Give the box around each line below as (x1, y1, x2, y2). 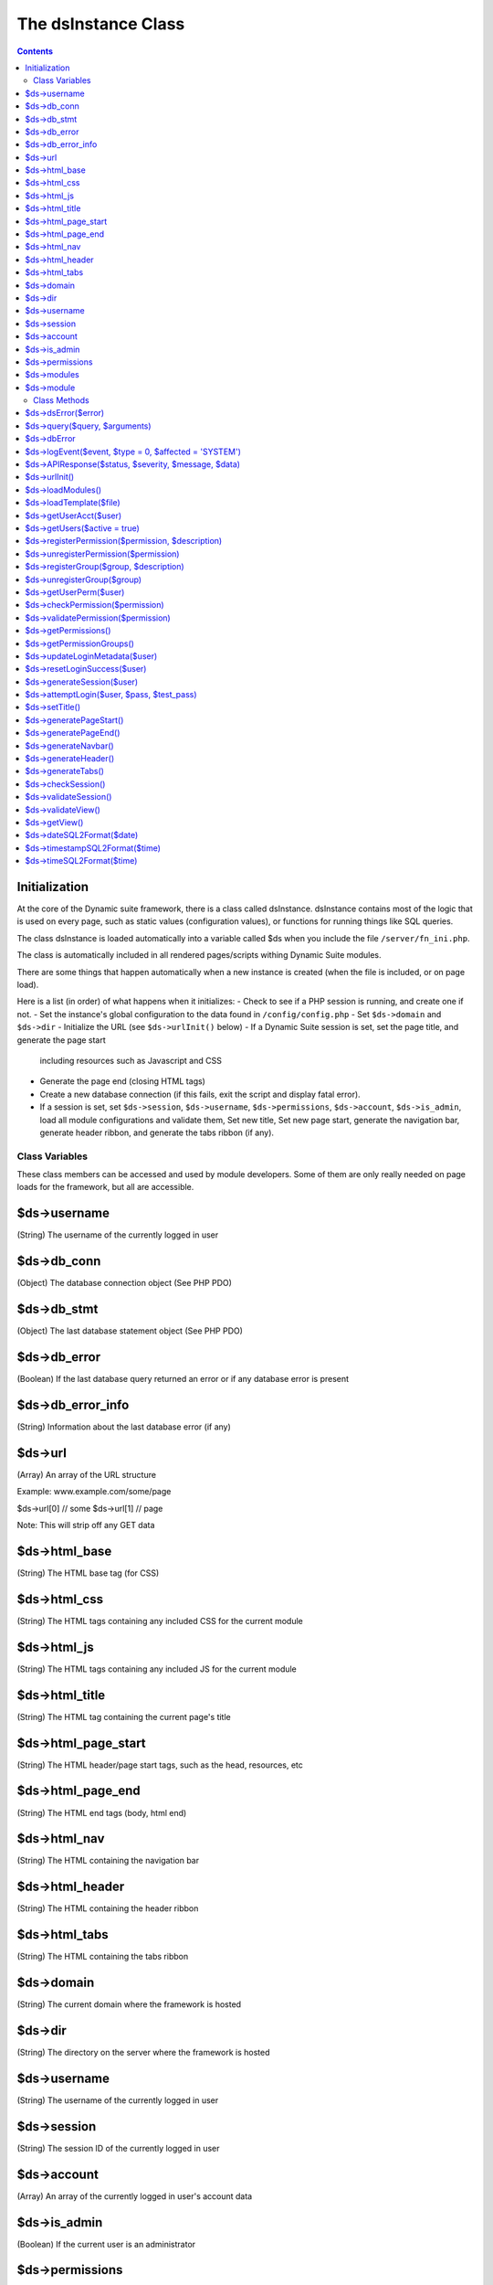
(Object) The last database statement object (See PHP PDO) (16, 1325, 244, 1336)
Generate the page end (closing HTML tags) (39, 1076, 205, 1087)
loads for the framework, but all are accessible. (16, 1182, 194, 1193)
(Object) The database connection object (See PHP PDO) (16, 1278, 233, 1289)
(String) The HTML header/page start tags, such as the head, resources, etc (16, 1759, 303, 1770)
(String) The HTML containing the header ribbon (16, 1903, 199, 1914)
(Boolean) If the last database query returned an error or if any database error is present (16, 1374, 350, 1385)
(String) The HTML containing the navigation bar (16, 1855, 200, 1866)
